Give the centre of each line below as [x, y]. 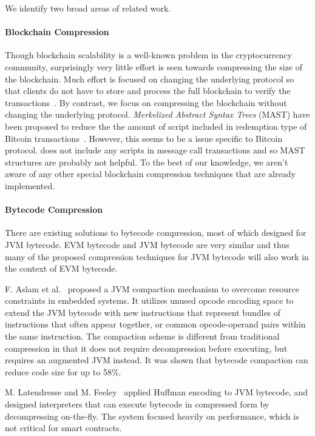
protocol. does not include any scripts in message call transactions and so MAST [155, 150]
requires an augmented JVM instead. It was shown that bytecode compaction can [157, 360]
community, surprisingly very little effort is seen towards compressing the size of [154, 66]
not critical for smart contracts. [63, 428]
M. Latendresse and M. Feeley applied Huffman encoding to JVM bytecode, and [156, 392]
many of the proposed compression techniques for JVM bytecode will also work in [157, 256]
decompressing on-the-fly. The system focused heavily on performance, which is [152, 416]
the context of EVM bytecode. [61, 268]
